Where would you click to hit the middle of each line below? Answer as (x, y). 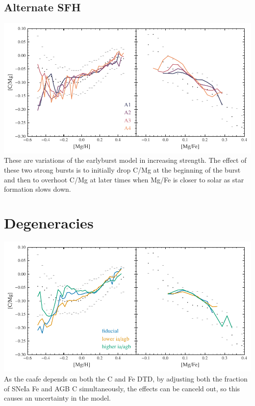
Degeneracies (49, 222)
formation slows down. (38, 189)
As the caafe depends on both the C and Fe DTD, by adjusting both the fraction (126, 379)
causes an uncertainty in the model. (57, 398)
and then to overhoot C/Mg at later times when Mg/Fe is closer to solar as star (124, 179)
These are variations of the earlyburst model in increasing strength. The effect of (125, 160)
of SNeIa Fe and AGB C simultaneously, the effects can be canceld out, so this (122, 388)
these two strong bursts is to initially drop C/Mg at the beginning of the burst (122, 169)
